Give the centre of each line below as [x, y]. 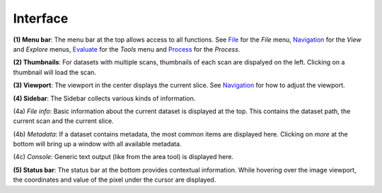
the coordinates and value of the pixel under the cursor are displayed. [115, 180]
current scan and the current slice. [64, 121]
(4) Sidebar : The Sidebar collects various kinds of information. [104, 98]
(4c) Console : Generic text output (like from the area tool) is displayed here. [123, 157]
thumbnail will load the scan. [55, 72]
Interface [41, 18]
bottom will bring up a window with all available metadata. [97, 144]
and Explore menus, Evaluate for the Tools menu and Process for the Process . [127, 49]
